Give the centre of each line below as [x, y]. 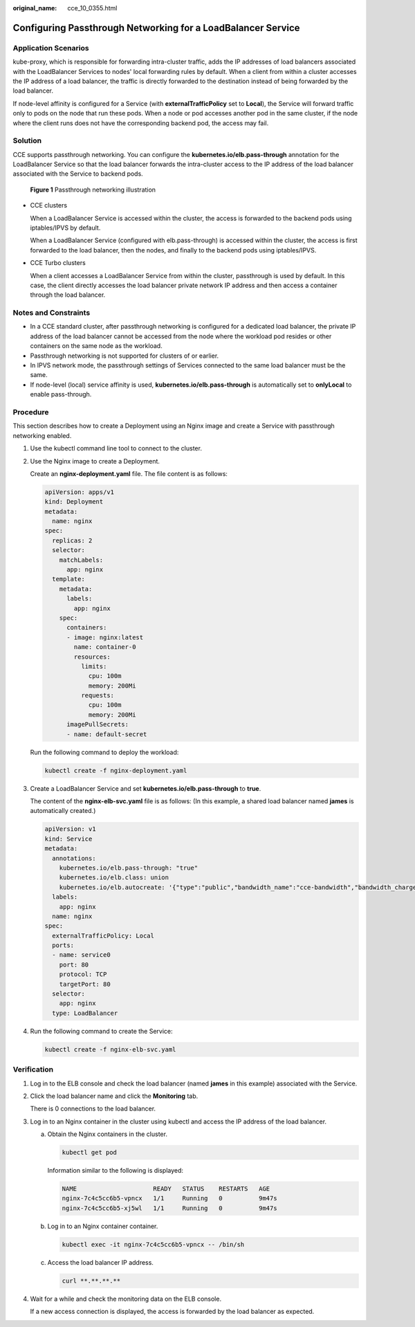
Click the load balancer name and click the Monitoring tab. [114, 1096]
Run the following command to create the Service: [101, 1031]
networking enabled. [42, 435]
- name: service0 [81, 955]
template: [69, 579]
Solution [27, 140]
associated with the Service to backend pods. [78, 174]
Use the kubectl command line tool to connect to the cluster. [116, 448]
